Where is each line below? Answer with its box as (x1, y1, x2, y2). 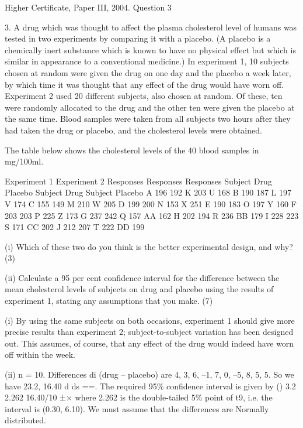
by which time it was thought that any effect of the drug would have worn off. (5, 78, 284, 90)
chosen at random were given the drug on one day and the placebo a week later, (5, 66, 291, 78)
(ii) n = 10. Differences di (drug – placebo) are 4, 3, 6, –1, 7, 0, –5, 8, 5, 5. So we (5, 368, 294, 381)
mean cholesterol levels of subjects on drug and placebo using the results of (5, 283, 274, 295)
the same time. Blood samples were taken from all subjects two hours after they (5, 112, 291, 125)
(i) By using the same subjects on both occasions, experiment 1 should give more (5, 314, 295, 326)
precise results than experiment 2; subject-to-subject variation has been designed (5, 326, 294, 338)
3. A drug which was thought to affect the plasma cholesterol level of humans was (5, 20, 297, 33)
